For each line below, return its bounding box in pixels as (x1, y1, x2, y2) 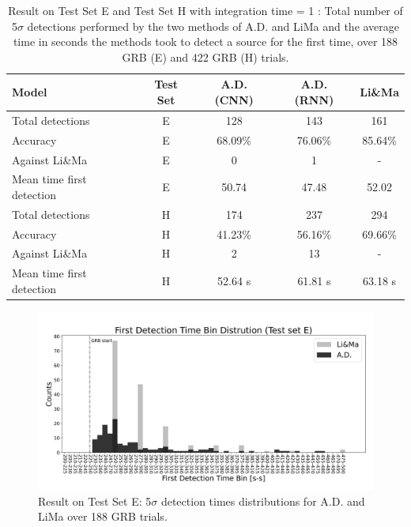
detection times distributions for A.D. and (160, 492, 365, 509)
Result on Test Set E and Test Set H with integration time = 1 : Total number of (8, 2, 403, 18)
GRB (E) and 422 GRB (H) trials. (122, 48, 289, 65)
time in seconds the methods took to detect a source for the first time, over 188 (13, 33, 398, 50)
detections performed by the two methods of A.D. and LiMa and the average (27, 17, 400, 34)
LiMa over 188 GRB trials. (38, 508, 168, 525)
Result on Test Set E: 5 (38, 492, 152, 509)
